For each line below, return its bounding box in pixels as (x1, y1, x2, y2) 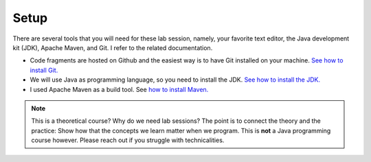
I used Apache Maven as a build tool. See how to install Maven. (30, 85, 209, 93)
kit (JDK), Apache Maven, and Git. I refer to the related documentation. (12, 43, 213, 51)
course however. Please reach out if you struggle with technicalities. (31, 136, 225, 144)
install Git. (30, 66, 58, 74)
